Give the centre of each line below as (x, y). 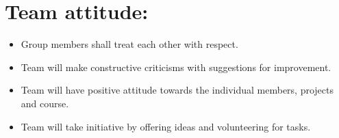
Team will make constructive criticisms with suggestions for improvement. (176, 67)
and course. (45, 103)
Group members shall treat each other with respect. (129, 44)
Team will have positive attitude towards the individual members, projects (177, 90)
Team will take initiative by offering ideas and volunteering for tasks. (166, 126)
